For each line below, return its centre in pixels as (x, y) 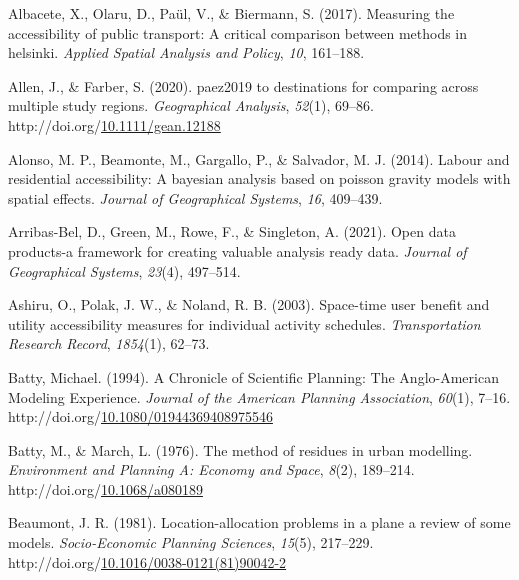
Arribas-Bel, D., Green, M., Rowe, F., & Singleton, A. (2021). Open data (232, 231)
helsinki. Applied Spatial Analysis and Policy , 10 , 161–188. (186, 52)
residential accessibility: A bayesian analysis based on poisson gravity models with (259, 178)
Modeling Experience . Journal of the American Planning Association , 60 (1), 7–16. (259, 396)
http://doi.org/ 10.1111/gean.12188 (114, 124)
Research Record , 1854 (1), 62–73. (109, 343)
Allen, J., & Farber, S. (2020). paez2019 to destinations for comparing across (243, 85)
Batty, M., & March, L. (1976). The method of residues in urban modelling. (240, 449)
